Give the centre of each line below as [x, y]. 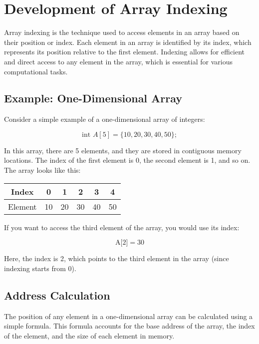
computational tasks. [36, 71]
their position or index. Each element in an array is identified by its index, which [128, 42]
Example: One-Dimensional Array [93, 98]
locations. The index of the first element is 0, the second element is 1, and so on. [127, 160]
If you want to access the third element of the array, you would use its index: [122, 227]
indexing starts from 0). [40, 268]
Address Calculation [57, 295]
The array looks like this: [42, 170]
